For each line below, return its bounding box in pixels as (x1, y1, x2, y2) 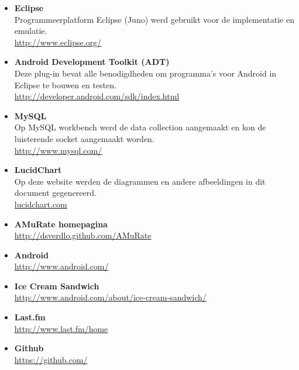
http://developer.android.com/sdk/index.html (14, 90, 180, 102)
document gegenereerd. (14, 186, 97, 199)
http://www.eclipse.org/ (14, 36, 102, 48)
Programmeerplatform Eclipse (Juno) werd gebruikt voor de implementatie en (14, 13, 294, 25)
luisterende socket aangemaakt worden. (14, 132, 154, 144)
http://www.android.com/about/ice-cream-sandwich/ (14, 291, 207, 303)
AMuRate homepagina (14, 217, 108, 230)
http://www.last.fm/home (14, 322, 108, 334)
